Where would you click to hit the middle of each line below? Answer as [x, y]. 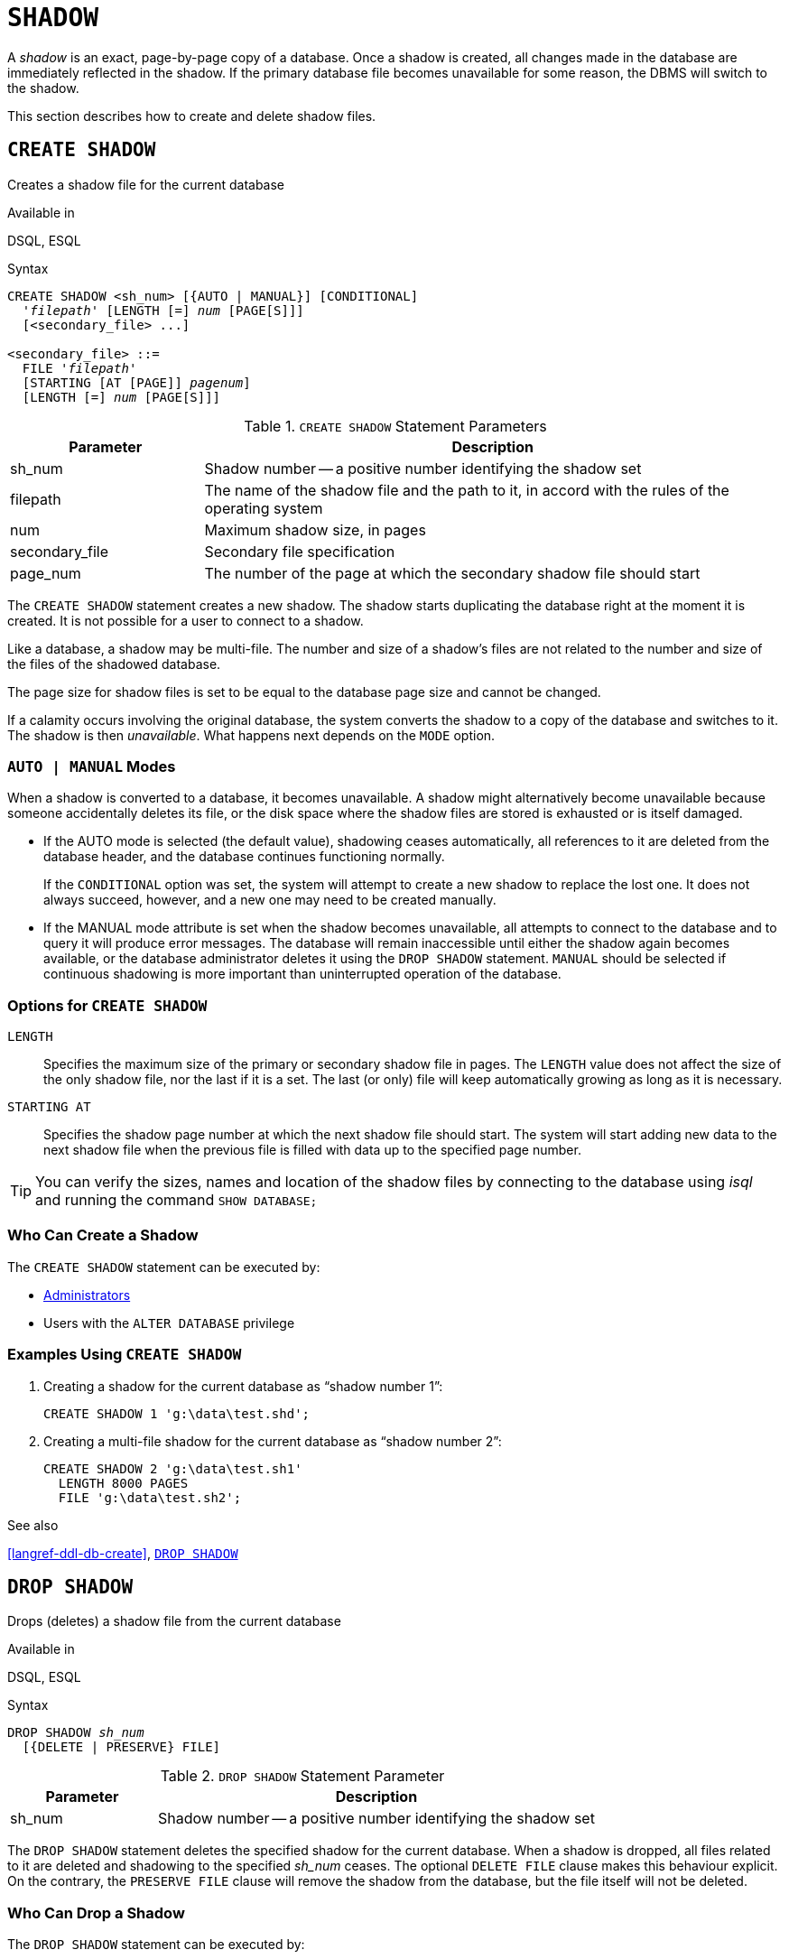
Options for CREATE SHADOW [107, 1005]
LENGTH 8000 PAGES [123, 1483]
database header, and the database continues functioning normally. [244, 857]
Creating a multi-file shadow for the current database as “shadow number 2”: [273, 1441]
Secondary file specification [300, 551]
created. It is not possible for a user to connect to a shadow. [186, 620]
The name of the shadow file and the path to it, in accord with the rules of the [467, 490]
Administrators [87, 1295]
